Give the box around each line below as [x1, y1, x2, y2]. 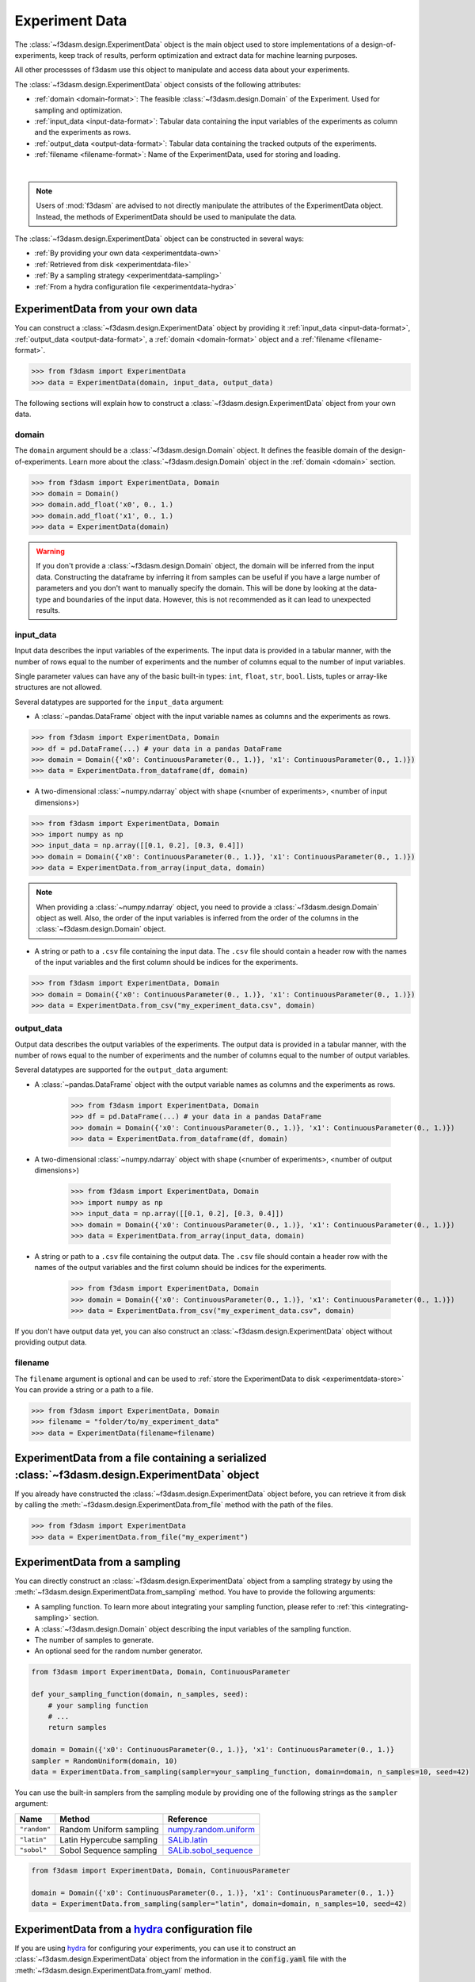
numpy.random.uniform [167, 1823, 256, 1835]
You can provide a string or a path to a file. [14, 1384, 154, 1395]
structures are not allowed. [14, 683, 102, 692]
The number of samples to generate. [34, 1636, 154, 1645]
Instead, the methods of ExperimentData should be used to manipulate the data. [36, 212, 297, 221]
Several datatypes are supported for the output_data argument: [14, 1065, 229, 1074]
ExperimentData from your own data [14, 302, 198, 316]
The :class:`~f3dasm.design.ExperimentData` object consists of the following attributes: [14, 79, 301, 89]
